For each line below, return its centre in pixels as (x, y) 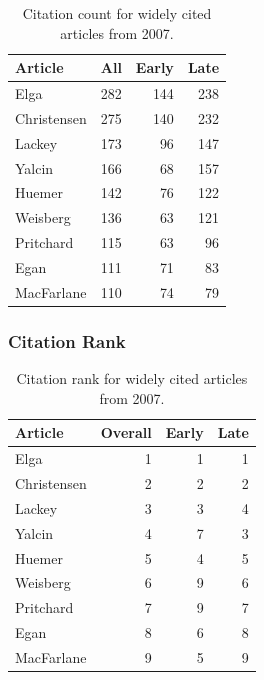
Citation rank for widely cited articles (132, 378)
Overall (126, 432)
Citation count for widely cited (117, 13)
